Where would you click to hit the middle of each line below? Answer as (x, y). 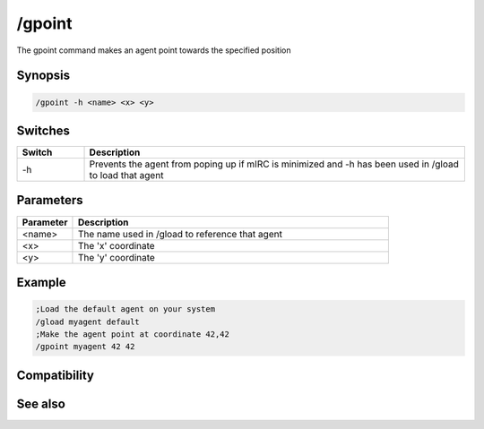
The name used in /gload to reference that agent (180, 234)
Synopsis (43, 76)
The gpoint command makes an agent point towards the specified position (154, 50)
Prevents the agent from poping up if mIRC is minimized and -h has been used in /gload (274, 164)
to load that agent (126, 176)
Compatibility (55, 375)
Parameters (50, 200)
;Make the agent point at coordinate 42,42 (133, 334)
